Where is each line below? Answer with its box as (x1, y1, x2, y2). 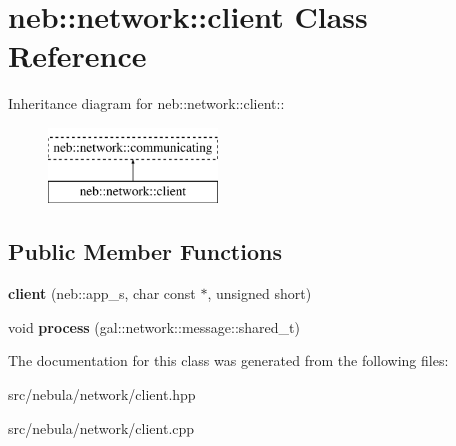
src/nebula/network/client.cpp (8, 417, 195, 438)
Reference (8, 35, 147, 76)
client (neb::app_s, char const (8, 283, 196, 304)
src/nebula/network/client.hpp (8, 384, 196, 405)
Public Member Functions (8, 236, 282, 267)
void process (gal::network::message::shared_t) (8, 316, 300, 337)
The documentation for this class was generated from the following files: (8, 350, 449, 371)
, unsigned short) (207, 283, 312, 304)
